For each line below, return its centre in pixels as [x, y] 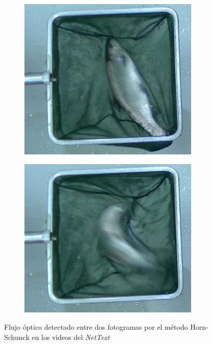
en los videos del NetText [71, 337]
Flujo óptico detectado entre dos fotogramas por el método [96, 327]
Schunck [17, 337]
